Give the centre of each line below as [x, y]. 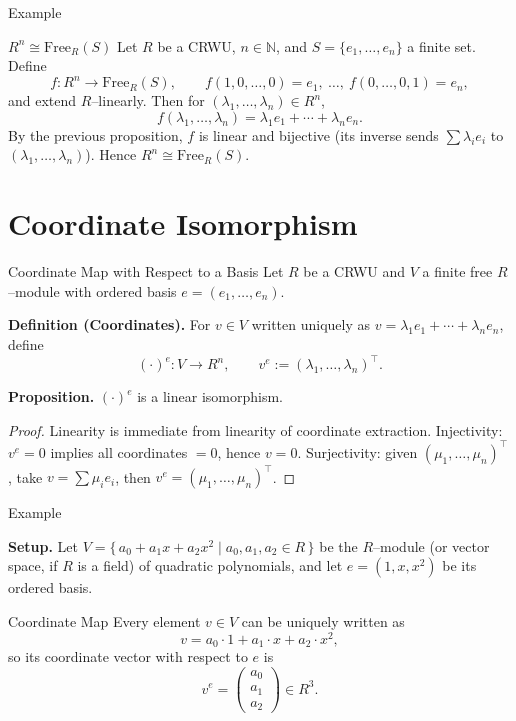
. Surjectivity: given [357, 451]
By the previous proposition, [95, 134]
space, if [33, 565]
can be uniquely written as [323, 621]
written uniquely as [311, 324]
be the [338, 545]
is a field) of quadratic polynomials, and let [210, 565]
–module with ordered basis [92, 290]
